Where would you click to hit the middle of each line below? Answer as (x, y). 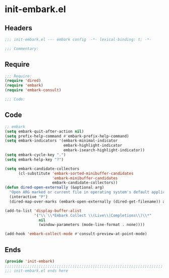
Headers (18, 28)
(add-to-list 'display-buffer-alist (43, 211)
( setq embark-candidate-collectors (42, 169)
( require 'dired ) (23, 81)
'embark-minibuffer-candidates (85, 178)
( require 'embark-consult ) (33, 90)
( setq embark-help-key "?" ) (34, 159)
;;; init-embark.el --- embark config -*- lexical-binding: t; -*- (78, 39)
